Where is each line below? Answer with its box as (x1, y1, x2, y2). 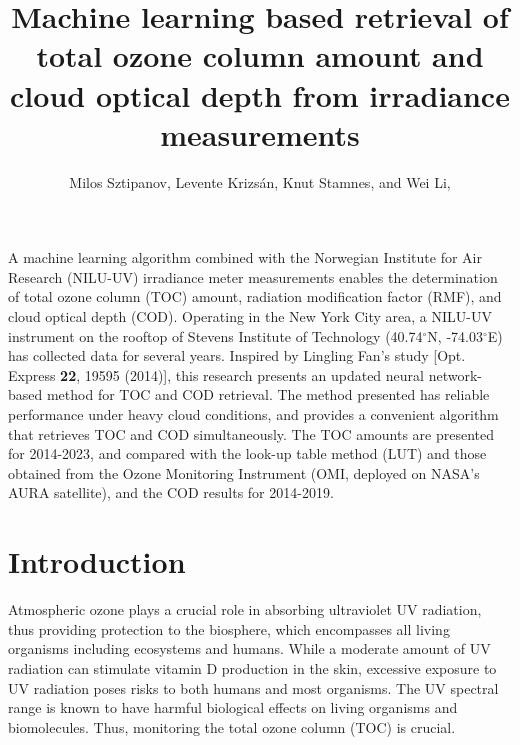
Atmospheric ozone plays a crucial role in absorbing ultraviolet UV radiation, (8, 599, 482, 620)
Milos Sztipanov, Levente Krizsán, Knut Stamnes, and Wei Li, (69, 171, 451, 192)
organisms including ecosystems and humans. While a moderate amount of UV (8, 638, 491, 659)
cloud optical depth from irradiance (10, 74, 510, 115)
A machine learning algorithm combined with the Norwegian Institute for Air (8, 247, 482, 268)
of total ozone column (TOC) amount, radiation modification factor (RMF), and (8, 286, 502, 307)
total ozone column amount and (36, 35, 484, 76)
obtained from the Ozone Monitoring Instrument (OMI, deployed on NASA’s (8, 462, 480, 483)
